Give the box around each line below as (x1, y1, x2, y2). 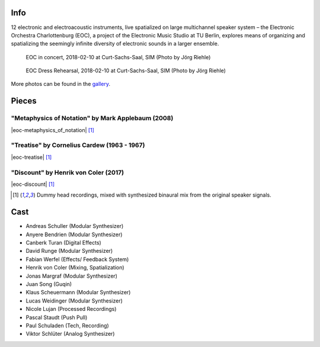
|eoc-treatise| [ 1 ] (11, 153, 52, 160)
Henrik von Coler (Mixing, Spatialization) (25, 264, 124, 271)
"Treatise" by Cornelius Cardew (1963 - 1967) (11, 141, 145, 149)
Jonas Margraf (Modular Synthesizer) (25, 272, 118, 279)
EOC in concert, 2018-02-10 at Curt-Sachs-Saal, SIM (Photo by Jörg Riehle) (25, 53, 211, 60)
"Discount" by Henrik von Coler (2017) (11, 168, 124, 176)
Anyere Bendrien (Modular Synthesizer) (25, 231, 123, 238)
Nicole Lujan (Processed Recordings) (25, 306, 117, 313)
